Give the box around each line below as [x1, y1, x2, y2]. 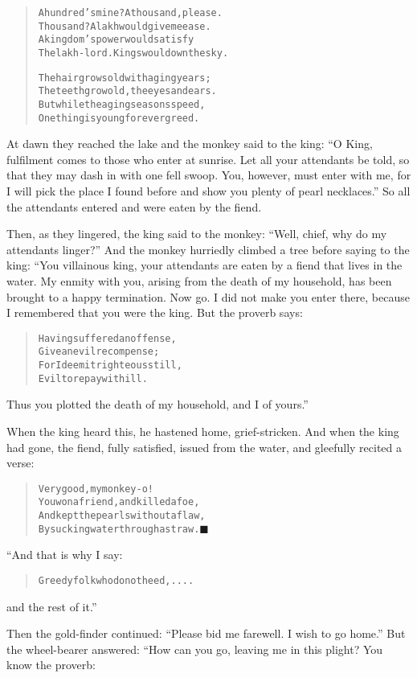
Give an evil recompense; [38, 346, 160, 358]
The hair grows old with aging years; [38, 72, 211, 84]
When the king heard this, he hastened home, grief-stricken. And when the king [6, 423, 399, 439]
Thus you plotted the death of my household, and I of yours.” [6, 396, 309, 413]
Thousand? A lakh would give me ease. [38, 20, 211, 32]
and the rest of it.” [6, 598, 97, 614]
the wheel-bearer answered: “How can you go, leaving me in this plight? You [6, 640, 383, 657]
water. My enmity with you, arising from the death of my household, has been [6, 273, 392, 289]
